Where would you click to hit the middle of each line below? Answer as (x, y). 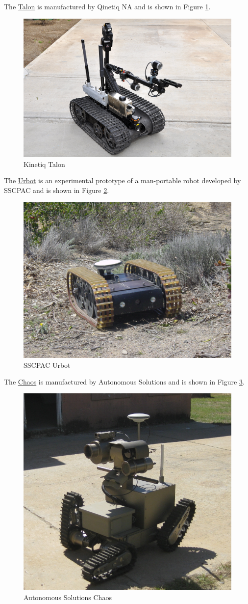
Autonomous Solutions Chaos (68, 597)
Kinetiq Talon (44, 164)
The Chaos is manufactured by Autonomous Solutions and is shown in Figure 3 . (124, 381)
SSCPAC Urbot (47, 365)
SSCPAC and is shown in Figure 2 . (57, 190)
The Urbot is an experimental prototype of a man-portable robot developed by (123, 180)
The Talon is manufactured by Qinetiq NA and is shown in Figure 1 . (107, 6)
